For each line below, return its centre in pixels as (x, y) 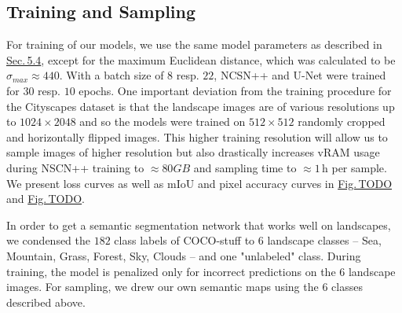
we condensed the (49, 240)
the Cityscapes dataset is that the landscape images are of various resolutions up (201, 106)
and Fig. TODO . (46, 199)
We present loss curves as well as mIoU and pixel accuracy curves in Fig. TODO (199, 183)
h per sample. (354, 167)
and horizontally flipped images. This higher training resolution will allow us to (197, 136)
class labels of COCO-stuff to (185, 240)
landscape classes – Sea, (324, 240)
